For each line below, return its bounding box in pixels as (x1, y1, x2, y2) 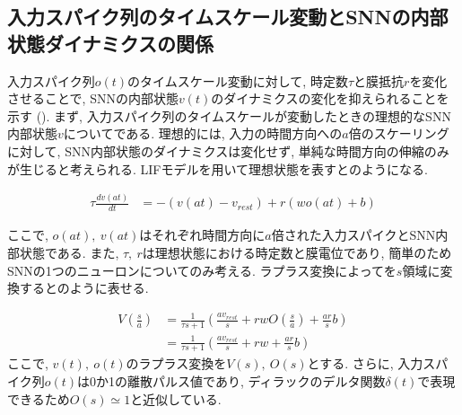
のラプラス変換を (126, 354, 227, 373)
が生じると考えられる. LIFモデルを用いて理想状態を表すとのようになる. (7, 159, 428, 178)
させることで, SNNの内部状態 (7, 89, 179, 108)
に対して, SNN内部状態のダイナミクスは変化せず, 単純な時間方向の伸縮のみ (7, 141, 449, 160)
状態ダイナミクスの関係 (7, 29, 214, 57)
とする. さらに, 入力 (307, 354, 423, 373)
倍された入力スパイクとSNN (271, 225, 436, 244)
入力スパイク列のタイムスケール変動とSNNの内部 (7, 3, 449, 31)
